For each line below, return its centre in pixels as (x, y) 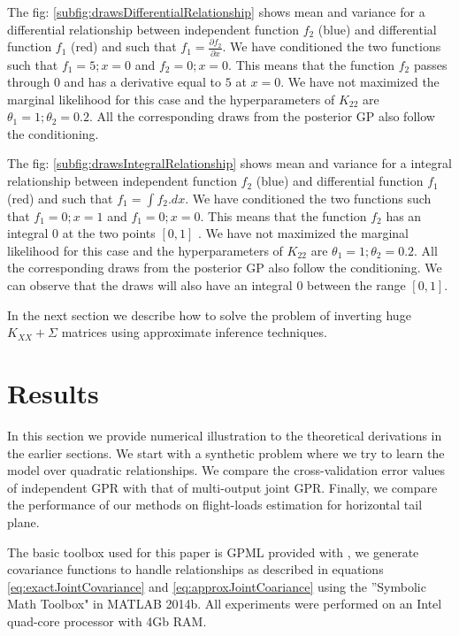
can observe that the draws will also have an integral (150, 285)
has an (404, 215)
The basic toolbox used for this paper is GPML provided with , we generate (213, 552)
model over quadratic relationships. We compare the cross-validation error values (226, 470)
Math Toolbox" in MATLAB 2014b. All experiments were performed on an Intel (225, 604)
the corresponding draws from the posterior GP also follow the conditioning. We (225, 268)
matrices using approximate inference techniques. (194, 332)
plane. (23, 521)
